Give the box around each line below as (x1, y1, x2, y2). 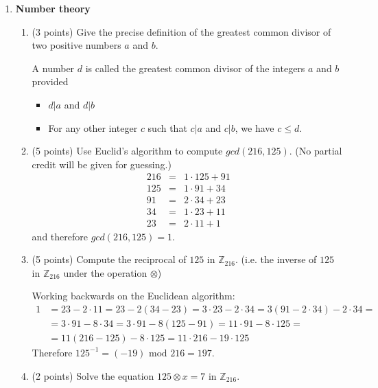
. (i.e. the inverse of (235, 252, 317, 266)
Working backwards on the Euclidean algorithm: (32, 288, 235, 303)
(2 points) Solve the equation (32, 368, 154, 383)
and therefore (32, 229, 88, 243)
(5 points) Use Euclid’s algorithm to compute (32, 144, 223, 158)
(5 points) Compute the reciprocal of (32, 252, 187, 266)
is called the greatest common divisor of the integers (85, 60, 305, 75)
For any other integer (48, 120, 138, 135)
